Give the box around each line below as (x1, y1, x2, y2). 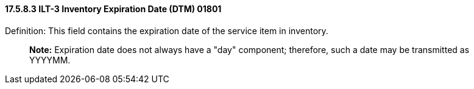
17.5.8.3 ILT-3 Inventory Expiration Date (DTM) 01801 (5, 4, 222, 14)
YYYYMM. (29, 54, 71, 65)
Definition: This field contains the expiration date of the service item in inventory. (5, 25, 328, 36)
